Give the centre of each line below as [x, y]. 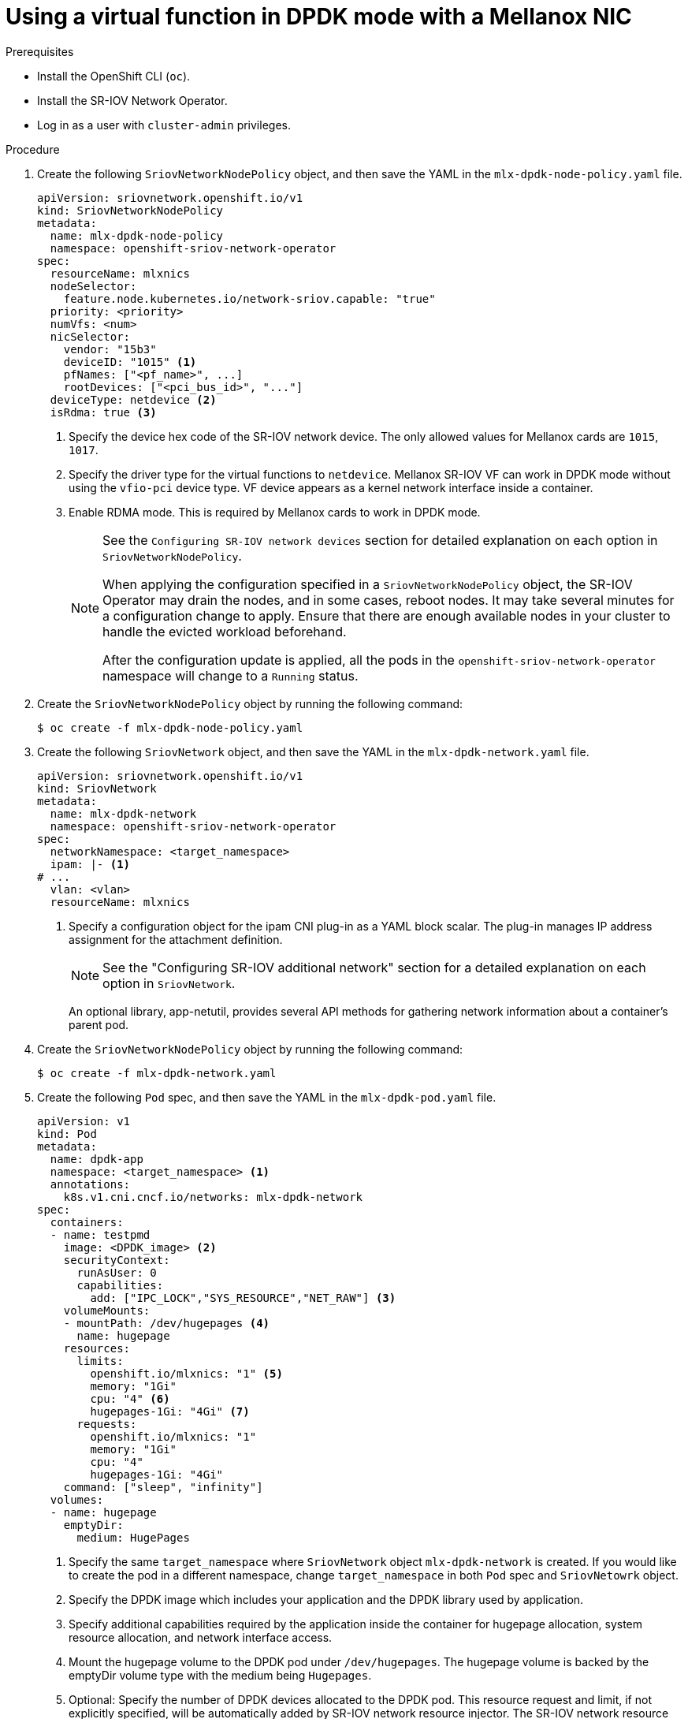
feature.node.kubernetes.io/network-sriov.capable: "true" [249, 298]
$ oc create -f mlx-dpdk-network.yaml [157, 1073]
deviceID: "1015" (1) [130, 362]
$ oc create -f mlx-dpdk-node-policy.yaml [170, 727]
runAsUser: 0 [117, 1272]
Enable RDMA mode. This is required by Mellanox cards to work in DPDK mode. [275, 512]
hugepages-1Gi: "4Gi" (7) [170, 1411]
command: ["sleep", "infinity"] [163, 1487]
